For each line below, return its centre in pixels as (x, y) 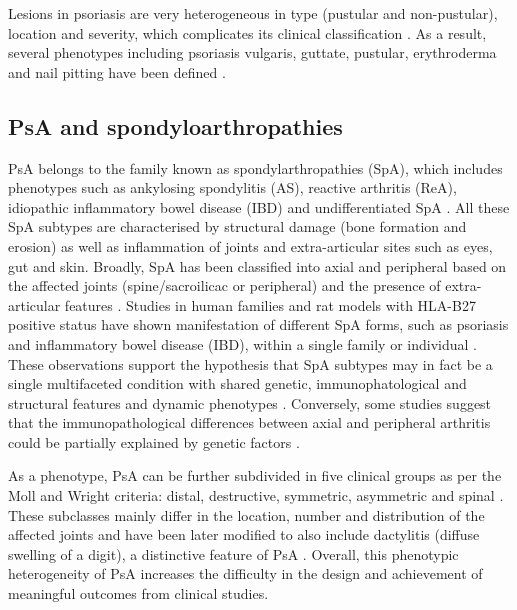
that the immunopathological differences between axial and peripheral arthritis (249, 422)
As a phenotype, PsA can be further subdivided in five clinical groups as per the (255, 475)
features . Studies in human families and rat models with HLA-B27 (270, 304)
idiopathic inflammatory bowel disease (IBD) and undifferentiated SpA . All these (259, 206)
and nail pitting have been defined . (117, 71)
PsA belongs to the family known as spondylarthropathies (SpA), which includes (255, 167)
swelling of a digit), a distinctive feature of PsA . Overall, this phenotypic (233, 553)
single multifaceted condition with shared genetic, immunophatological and (237, 383)
